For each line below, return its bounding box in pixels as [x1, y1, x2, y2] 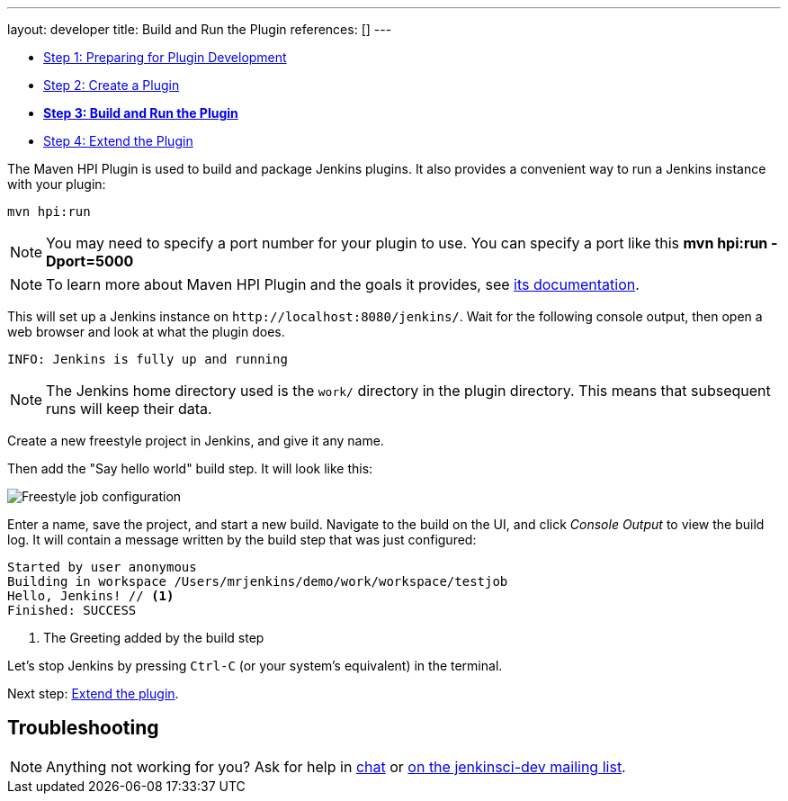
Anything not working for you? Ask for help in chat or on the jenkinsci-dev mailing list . [46, 757, 626, 776]
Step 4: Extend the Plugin [43, 133, 193, 148]
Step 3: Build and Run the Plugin [43, 105, 238, 121]
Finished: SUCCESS [7, 603, 137, 617]
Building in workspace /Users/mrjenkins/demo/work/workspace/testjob [7, 574, 508, 589]
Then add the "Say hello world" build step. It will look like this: [7, 461, 373, 476]
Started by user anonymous [7, 560, 197, 574]
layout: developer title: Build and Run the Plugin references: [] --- [7, 22, 392, 37]
